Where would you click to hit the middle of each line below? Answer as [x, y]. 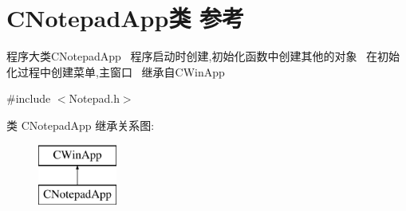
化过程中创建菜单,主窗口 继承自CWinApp [116, 71]
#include [29, 98]
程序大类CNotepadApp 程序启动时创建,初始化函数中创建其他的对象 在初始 [203, 56]
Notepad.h [94, 98]
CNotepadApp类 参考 [126, 18]
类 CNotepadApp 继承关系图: [81, 125]
